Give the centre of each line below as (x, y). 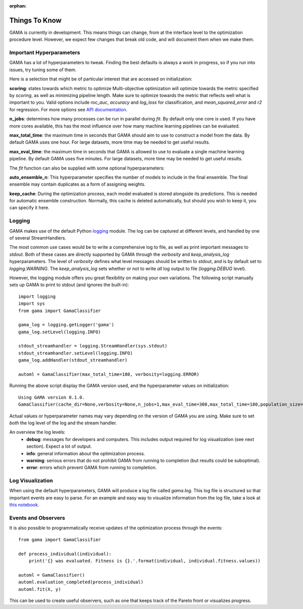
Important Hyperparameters (45, 53)
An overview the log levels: (37, 432)
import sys (32, 304)
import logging (37, 296)
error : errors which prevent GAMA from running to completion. (92, 467)
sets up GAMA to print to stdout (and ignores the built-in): (69, 285)
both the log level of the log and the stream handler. (63, 423)
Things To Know (35, 20)
